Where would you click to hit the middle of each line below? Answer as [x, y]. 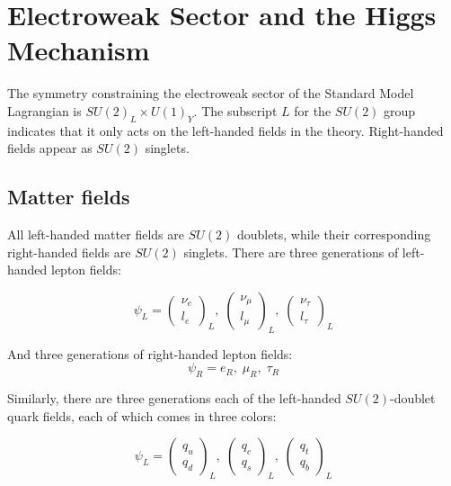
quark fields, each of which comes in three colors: [142, 415]
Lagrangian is [44, 110]
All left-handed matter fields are [96, 234]
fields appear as [50, 148]
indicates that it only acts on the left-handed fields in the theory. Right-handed [225, 130]
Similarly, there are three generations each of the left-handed [174, 398]
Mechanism [79, 50]
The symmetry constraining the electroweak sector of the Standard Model [211, 93]
